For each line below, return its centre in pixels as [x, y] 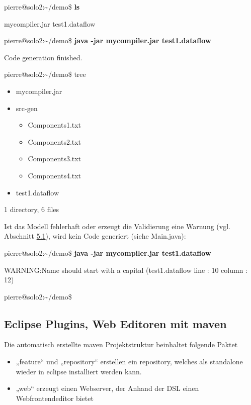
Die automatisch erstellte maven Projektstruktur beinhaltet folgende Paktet [121, 344]
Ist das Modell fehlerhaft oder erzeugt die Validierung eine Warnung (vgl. [117, 226]
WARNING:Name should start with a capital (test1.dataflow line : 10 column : [126, 270]
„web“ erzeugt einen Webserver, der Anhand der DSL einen [107, 388]
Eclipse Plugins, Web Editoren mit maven [115, 323]
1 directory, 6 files [32, 209]
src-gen [27, 108]
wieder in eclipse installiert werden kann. [79, 371]
